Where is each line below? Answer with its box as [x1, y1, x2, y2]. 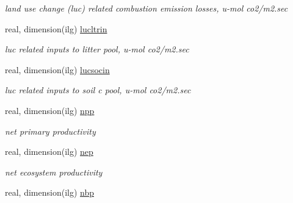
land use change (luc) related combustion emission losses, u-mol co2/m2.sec [5, 2, 288, 14]
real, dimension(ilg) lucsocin [5, 63, 110, 76]
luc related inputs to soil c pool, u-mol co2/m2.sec [5, 84, 191, 96]
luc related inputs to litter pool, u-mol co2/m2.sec [5, 43, 189, 55]
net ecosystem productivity [5, 165, 103, 178]
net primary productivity [5, 124, 96, 137]
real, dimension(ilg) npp [5, 104, 95, 116]
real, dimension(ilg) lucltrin [5, 22, 107, 35]
